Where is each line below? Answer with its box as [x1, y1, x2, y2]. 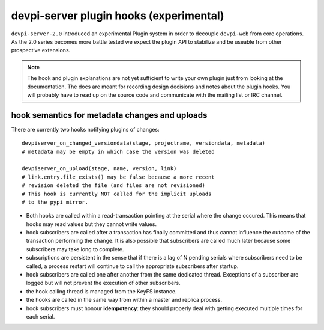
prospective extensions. [11, 47, 71, 54]
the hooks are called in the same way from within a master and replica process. [26, 296, 222, 304]
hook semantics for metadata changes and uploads [11, 110, 208, 120]
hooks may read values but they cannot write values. [26, 220, 157, 228]
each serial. [26, 313, 55, 320]
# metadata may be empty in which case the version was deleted [22, 148, 215, 155]
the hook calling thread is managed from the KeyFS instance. [26, 287, 177, 295]
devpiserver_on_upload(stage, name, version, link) [22, 165, 177, 172]
